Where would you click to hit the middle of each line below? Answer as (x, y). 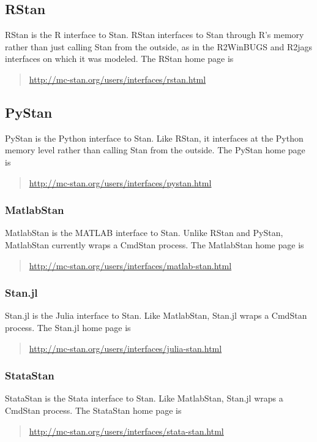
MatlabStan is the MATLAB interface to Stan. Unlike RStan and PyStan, (144, 233)
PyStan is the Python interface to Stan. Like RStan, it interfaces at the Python (154, 138)
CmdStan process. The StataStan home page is (93, 410)
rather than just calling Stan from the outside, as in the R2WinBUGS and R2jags (159, 46)
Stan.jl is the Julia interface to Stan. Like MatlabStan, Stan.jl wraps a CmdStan (156, 315)
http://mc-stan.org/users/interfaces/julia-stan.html (125, 348)
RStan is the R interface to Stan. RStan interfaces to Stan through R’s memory (155, 35)
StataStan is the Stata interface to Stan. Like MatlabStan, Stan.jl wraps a (144, 398)
